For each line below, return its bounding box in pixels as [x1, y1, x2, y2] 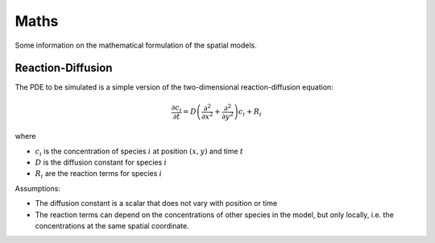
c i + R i [238, 107, 262, 118]
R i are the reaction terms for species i [35, 169, 163, 181]
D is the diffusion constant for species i [35, 157, 168, 167]
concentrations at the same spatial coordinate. [35, 220, 189, 230]
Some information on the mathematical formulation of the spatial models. [14, 40, 257, 50]
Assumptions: [14, 183, 60, 193]
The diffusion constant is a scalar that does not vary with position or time [35, 199, 278, 208]
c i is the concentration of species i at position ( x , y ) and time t [35, 146, 244, 157]
